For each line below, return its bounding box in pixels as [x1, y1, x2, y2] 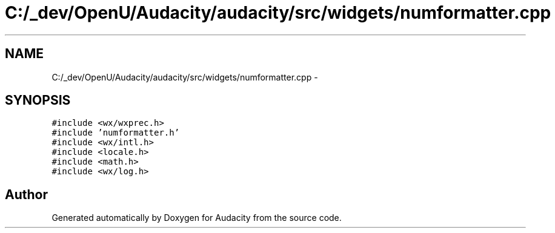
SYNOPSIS [5, 93, 71, 108]
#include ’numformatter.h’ [52, 128, 180, 138]
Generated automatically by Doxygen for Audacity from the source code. [52, 212, 342, 223]
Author [5, 186, 48, 202]
